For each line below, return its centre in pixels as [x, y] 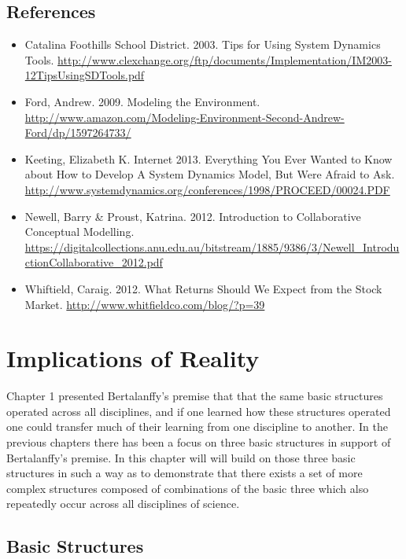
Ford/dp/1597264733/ [78, 132]
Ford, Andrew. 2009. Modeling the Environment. [142, 101]
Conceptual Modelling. [79, 232]
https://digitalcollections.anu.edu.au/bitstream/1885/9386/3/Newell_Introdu [212, 246]
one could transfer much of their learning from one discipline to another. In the [197, 427]
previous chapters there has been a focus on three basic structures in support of [199, 442]
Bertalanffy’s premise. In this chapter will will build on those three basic [181, 457]
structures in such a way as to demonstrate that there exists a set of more [185, 473]
